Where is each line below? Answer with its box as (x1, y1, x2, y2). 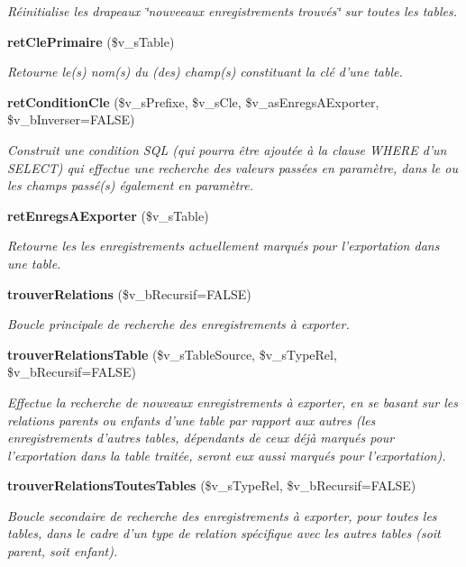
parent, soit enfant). (7, 542, 118, 561)
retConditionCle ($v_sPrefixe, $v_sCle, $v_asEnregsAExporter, (7, 92, 379, 111)
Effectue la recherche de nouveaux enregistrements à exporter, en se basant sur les (7, 392, 459, 411)
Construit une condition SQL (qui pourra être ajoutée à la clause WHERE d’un (7, 140, 447, 159)
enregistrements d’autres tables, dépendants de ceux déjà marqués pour (7, 428, 395, 447)
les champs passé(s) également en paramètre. (7, 176, 254, 195)
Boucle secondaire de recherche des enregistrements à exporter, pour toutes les (7, 506, 437, 525)
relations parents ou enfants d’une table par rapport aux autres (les (7, 410, 376, 429)
